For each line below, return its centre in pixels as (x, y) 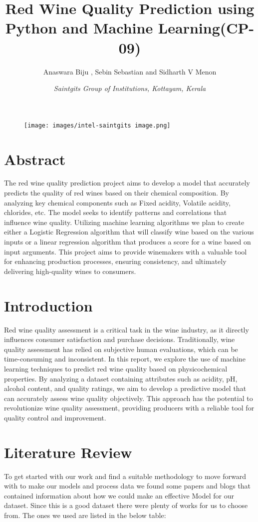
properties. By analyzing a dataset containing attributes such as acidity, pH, (121, 378)
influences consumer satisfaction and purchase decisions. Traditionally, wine (120, 339)
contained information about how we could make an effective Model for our (119, 495)
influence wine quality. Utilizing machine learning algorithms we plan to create (124, 222)
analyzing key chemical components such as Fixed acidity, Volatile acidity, (117, 202)
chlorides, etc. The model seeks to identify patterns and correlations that (116, 212)
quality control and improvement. (55, 417)
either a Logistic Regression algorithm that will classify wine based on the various (129, 232)
